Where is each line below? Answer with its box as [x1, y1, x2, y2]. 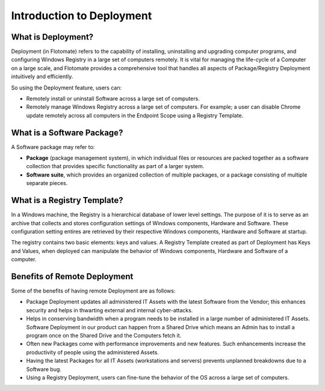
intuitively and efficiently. [11, 73, 73, 80]
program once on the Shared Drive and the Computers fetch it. [26, 332, 182, 339]
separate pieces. [26, 180, 68, 187]
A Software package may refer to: [11, 143, 95, 150]
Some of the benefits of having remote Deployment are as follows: [11, 287, 176, 294]
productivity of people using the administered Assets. [26, 348, 159, 356]
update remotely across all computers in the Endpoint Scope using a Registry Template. [26, 112, 244, 119]
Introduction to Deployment [11, 9, 152, 22]
